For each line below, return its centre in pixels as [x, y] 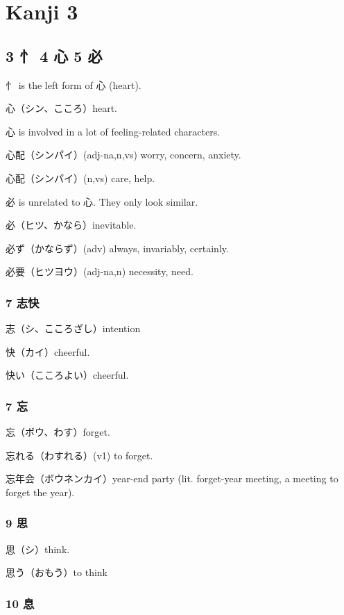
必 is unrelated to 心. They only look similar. [102, 201]
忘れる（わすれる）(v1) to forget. [79, 455]
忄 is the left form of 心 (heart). [74, 84]
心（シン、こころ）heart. [61, 108]
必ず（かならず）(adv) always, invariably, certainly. [117, 248]
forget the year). [40, 492]
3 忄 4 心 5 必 [54, 55]
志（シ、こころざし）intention [73, 328]
